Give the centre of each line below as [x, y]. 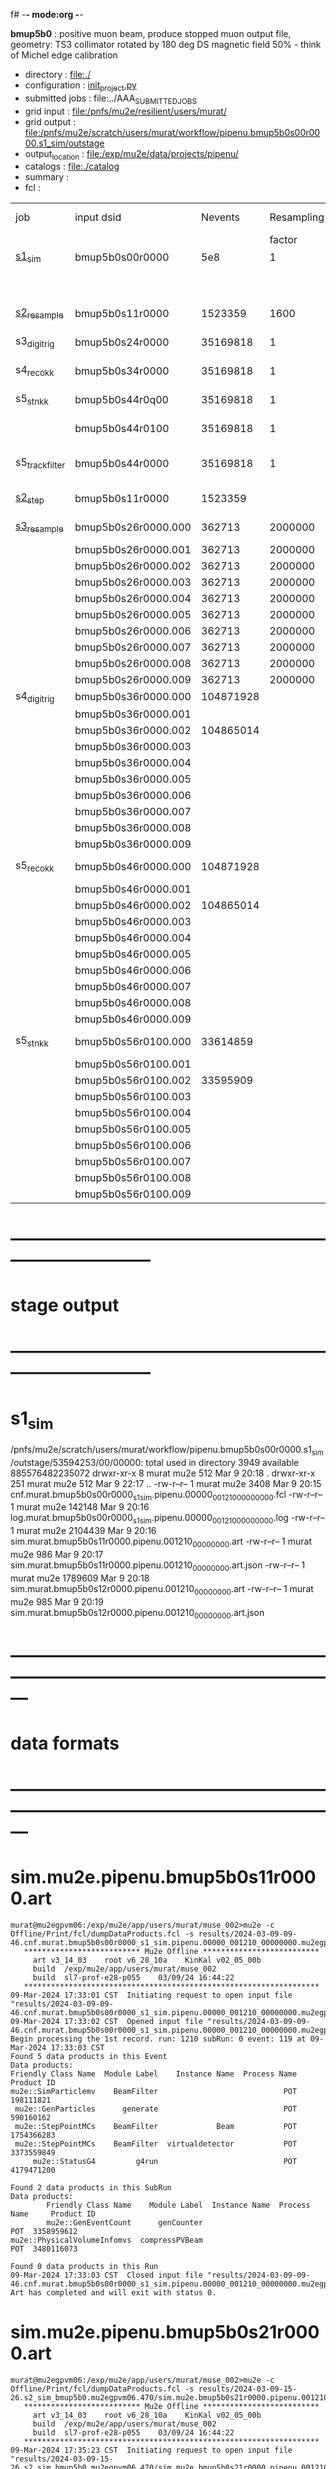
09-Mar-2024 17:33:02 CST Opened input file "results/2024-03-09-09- [160, 2021]
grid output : [50, 121]
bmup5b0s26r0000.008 [133, 663]
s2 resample [39, 313]
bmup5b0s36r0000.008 [133, 827]
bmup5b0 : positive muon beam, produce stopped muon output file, [151, 33]
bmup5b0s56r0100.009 [133, 1194]
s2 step [30, 498]
